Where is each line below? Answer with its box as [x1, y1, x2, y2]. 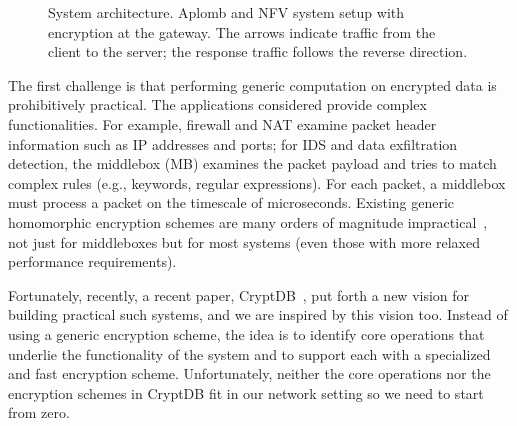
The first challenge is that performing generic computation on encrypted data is [8, 74, 497, 95]
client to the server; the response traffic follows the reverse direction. [48, 41, 468, 62]
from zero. [8, 402, 70, 423]
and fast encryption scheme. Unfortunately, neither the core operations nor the [8, 363, 491, 384]
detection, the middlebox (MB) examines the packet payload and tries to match [8, 153, 497, 174]
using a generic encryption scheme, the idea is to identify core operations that [8, 323, 485, 344]
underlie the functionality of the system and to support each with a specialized [8, 343, 491, 364]
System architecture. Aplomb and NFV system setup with [48, 2, 405, 22]
